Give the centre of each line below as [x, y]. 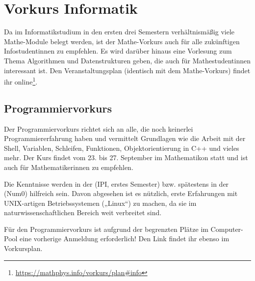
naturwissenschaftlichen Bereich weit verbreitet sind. [83, 212]
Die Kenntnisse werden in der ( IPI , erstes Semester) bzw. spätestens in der [116, 183]
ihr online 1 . [21, 81]
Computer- [227, 229]
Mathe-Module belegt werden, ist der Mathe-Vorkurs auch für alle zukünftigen [122, 41]
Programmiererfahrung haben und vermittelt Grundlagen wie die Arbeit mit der [125, 138]
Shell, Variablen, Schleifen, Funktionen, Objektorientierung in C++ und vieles [122, 148]
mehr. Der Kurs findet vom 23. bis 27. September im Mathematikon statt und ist [126, 157]
